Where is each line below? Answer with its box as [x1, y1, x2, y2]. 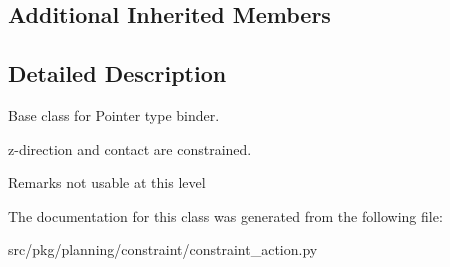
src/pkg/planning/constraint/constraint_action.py [8, 239, 318, 260]
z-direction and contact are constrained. [8, 138, 252, 159]
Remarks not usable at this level [8, 172, 206, 193]
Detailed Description [8, 58, 227, 89]
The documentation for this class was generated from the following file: [8, 205, 443, 226]
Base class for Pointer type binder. [8, 104, 220, 125]
